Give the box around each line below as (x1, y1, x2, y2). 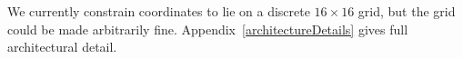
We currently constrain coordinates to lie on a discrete (7, 2, 310, 20)
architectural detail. (7, 37, 117, 56)
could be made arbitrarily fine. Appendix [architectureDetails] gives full (7, 19, 408, 38)
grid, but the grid (357, 2, 456, 20)
